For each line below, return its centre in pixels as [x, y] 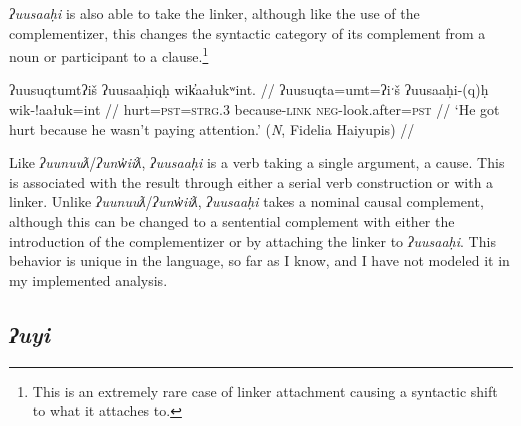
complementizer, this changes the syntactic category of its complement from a [247, 32]
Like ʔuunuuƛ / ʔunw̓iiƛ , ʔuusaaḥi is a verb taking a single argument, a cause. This [257, 162]
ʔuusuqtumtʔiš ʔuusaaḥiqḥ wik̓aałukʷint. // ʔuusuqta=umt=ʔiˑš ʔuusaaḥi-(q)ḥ [249, 89]
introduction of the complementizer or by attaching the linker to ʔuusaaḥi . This [252, 240]
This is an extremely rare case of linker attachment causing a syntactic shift [265, 390]
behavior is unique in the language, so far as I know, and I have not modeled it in [259, 260]
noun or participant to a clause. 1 [109, 54]
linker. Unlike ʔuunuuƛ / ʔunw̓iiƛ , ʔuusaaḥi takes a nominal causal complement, [246, 201]
